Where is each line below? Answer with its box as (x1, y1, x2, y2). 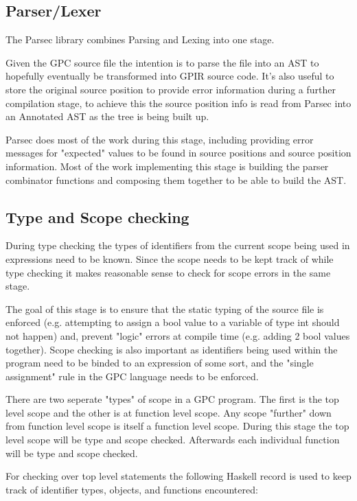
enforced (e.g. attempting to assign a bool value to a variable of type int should (5, 315, 340, 329)
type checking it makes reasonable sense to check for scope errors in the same (5, 265, 331, 279)
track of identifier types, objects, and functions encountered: (5, 482, 258, 496)
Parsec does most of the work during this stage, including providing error (5, 132, 314, 146)
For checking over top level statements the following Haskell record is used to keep (5, 469, 352, 483)
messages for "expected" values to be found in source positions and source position (5, 145, 352, 160)
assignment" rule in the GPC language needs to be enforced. (5, 369, 259, 383)
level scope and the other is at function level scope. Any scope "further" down (5, 405, 332, 419)
